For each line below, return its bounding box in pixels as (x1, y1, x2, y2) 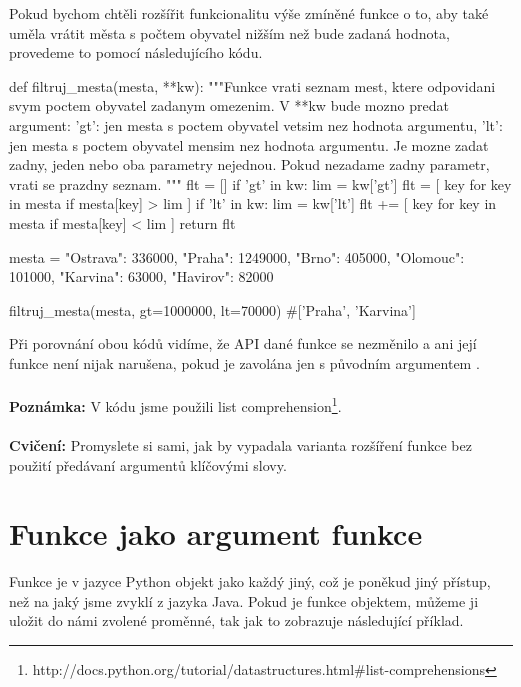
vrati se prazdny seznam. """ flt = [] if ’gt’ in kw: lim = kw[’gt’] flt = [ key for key (9, 173, 512, 194)
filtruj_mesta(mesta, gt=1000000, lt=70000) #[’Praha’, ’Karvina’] (9, 299, 416, 320)
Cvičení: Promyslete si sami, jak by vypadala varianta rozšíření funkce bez (9, 434, 472, 455)
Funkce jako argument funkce (9, 513, 423, 554)
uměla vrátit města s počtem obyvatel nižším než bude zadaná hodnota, (9, 22, 450, 43)
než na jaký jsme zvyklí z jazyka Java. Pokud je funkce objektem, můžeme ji (9, 590, 479, 611)
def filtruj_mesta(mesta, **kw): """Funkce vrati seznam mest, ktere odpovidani (9, 75, 496, 96)
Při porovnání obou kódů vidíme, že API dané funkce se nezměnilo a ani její (9, 333, 477, 354)
